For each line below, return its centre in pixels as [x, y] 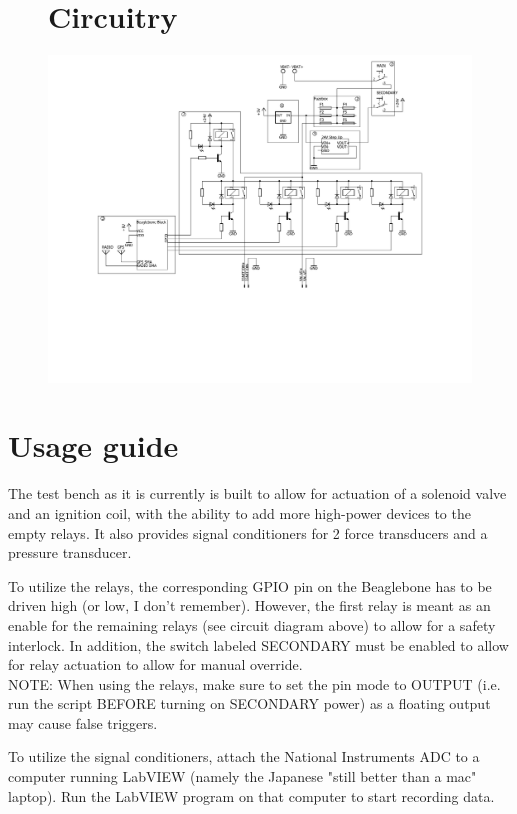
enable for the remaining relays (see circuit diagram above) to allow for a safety [252, 624]
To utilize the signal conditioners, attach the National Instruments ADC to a [244, 756]
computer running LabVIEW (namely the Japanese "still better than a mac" [242, 776]
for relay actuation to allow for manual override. [155, 664]
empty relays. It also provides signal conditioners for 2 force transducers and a [248, 532]
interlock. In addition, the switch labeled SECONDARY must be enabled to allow [258, 644]
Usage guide [93, 445]
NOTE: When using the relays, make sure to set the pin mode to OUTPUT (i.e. [254, 683]
